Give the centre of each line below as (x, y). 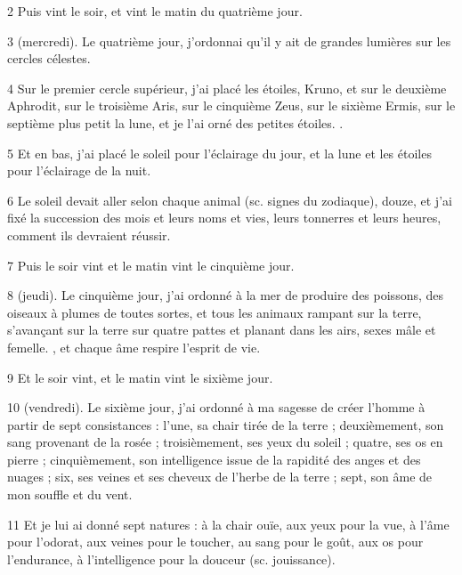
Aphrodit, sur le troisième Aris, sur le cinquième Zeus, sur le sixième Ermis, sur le (231, 105)
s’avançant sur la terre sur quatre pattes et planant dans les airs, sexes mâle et (222, 330)
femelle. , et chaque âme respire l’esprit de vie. (134, 347)
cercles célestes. (49, 58)
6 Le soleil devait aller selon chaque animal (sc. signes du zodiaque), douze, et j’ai (230, 200)
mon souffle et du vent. (70, 494)
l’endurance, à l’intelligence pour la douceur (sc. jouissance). (171, 559)
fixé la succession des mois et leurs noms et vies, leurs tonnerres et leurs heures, (224, 218)
